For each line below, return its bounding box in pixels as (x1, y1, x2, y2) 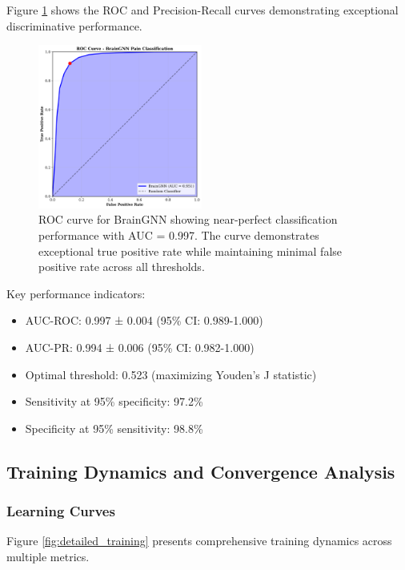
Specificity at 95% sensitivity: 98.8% (25, 419, 203, 436)
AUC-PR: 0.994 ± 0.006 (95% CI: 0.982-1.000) (25, 339, 255, 356)
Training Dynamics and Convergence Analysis (6, 459, 395, 483)
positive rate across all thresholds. (38, 258, 205, 275)
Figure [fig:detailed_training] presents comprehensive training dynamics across (6, 532, 392, 549)
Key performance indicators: (6, 285, 146, 301)
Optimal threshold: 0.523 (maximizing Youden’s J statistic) (25, 366, 317, 382)
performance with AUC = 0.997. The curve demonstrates (38, 227, 319, 244)
